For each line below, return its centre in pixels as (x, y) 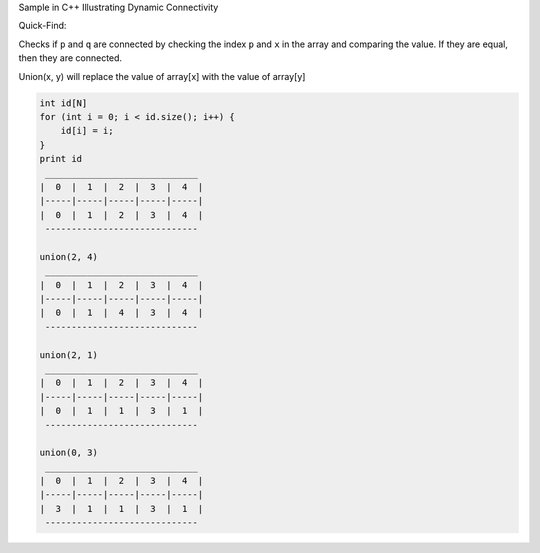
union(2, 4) (69, 256)
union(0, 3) (69, 453)
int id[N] (63, 103)
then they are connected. (70, 58)
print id (61, 159)
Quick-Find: (42, 26)
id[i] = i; (87, 131)
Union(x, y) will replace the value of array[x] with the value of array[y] (162, 76)
